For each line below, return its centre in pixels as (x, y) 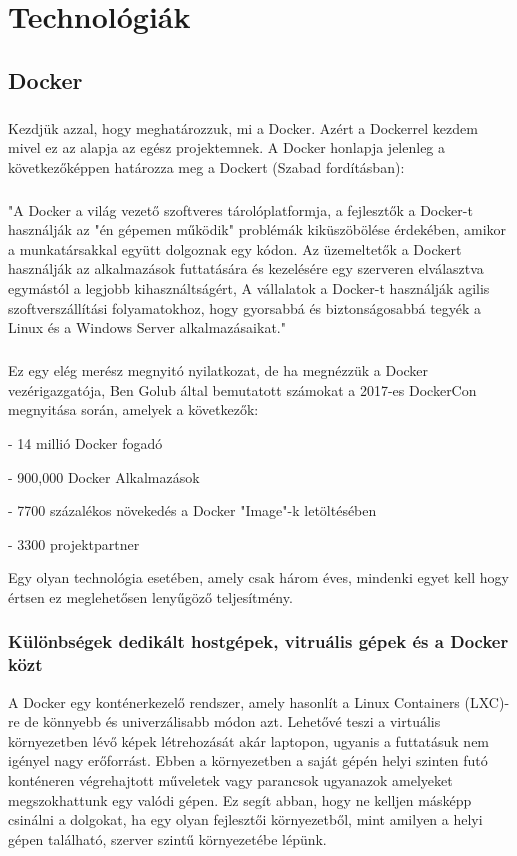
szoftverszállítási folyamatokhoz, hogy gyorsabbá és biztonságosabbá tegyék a (245, 307)
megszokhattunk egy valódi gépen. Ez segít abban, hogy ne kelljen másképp (240, 799)
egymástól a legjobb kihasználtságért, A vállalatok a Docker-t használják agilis (249, 288)
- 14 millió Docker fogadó (85, 443)
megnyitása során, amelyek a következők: (133, 409)
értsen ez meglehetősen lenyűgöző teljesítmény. (150, 596)
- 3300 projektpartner (74, 543)
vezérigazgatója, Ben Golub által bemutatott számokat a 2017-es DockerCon (242, 389)
